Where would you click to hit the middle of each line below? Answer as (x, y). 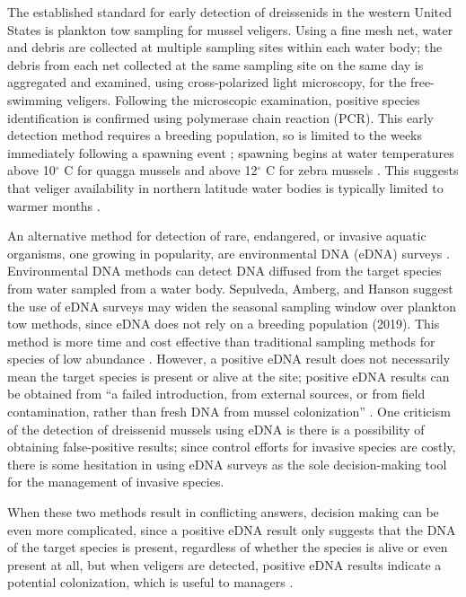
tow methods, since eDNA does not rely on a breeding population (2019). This (224, 324)
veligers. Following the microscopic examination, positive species (243, 99)
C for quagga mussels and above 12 (161, 170)
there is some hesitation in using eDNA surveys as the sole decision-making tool (227, 464)
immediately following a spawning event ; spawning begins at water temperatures (231, 152)
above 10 (31, 170)
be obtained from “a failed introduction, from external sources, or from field (216, 394)
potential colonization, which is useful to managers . (150, 582)
